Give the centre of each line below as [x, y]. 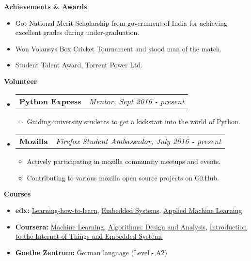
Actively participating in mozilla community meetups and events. [124, 161]
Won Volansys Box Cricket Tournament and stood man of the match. [118, 48]
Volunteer [21, 81]
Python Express [50, 101]
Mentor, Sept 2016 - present [137, 101]
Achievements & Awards [46, 6]
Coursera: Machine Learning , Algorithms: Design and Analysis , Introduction [131, 226]
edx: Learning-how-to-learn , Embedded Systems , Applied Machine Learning [129, 210]
